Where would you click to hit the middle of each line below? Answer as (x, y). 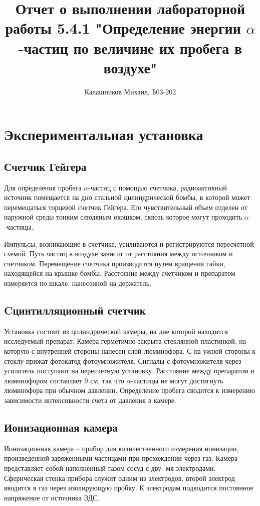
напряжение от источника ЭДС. (52, 497)
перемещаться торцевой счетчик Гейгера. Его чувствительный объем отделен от (126, 207)
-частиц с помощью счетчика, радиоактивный (158, 187)
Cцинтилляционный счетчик (75, 310)
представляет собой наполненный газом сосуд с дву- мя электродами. (110, 468)
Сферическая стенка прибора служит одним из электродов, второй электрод (119, 478)
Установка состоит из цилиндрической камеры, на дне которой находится (116, 331)
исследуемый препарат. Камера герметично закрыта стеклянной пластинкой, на (125, 341)
